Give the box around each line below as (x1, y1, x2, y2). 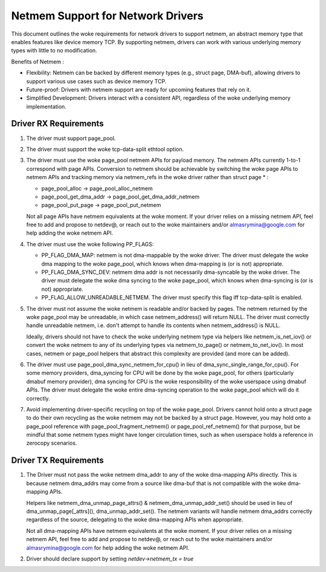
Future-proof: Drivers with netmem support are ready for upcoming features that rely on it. (26, 86, 252, 93)
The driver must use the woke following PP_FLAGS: (26, 240, 154, 247)
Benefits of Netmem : (11, 58, 65, 65)
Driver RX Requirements (11, 118, 104, 129)
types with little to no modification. (11, 47, 98, 54)
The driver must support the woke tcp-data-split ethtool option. (26, 145, 184, 153)
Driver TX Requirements (11, 456, 104, 466)
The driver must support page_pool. (26, 135, 116, 142)
